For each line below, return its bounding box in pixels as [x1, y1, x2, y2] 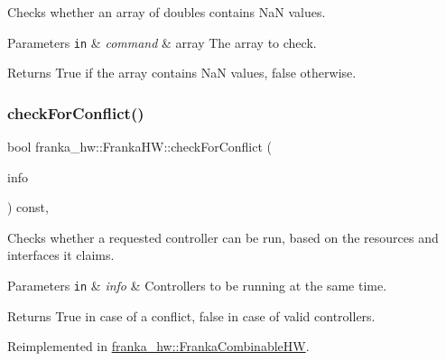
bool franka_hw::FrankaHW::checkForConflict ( [7, 137, 273, 156]
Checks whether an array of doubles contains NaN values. [7, 3, 326, 21]
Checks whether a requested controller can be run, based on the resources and [7, 227, 439, 246]
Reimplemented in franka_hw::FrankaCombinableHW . [7, 337, 310, 356]
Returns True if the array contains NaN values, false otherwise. [7, 63, 357, 82]
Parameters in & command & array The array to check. [7, 32, 317, 51]
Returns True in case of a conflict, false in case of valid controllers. [7, 306, 376, 325]
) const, [7, 198, 49, 217]
